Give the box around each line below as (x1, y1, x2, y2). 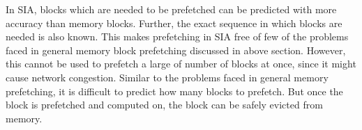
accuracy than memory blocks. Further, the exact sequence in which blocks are (6, 15, 342, 30)
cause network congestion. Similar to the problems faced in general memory (6, 70, 329, 84)
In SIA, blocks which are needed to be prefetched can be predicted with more (6, 2, 337, 16)
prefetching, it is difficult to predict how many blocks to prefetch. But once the (6, 83, 343, 98)
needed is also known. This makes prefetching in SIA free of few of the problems (6, 29, 349, 44)
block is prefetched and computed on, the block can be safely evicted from (6, 97, 323, 112)
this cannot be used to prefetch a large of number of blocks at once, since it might (6, 56, 356, 71)
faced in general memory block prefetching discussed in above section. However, (6, 42, 346, 57)
